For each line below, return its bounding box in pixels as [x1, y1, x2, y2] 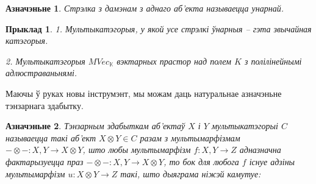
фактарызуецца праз [5, 155, 84, 168]
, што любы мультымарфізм [82, 143, 191, 156]
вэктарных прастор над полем [117, 54, 232, 67]
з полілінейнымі [244, 54, 302, 67]
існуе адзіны [249, 155, 295, 168]
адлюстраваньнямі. [5, 66, 77, 79]
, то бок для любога [163, 155, 239, 168]
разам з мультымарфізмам [140, 131, 240, 144]
